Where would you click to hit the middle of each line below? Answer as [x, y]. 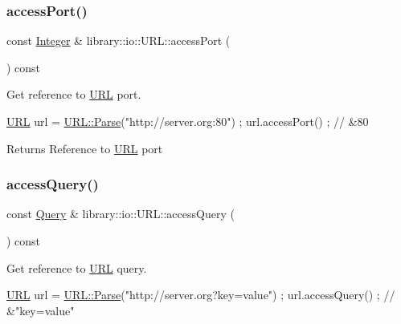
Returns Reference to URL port [85, 148]
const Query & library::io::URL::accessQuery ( [121, 214]
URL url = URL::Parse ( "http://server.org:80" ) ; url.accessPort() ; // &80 [188, 121]
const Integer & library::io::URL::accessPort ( [119, 40]
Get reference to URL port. [74, 94]
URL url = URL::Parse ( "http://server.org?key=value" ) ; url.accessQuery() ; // [201, 295]
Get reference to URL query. [77, 267]
